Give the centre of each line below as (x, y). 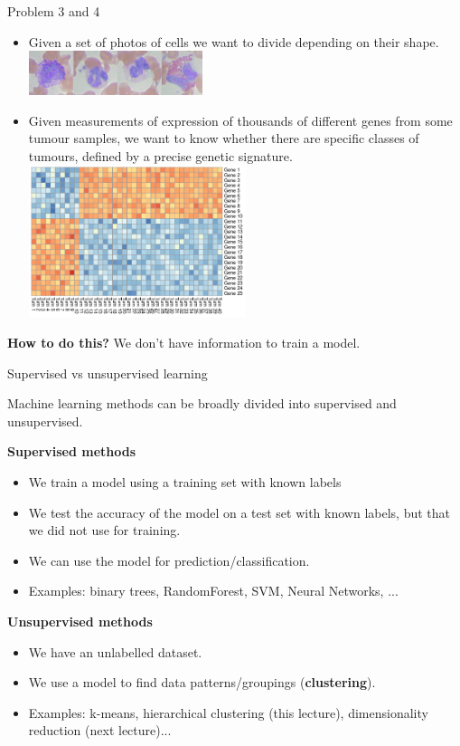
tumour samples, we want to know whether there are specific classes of (224, 138)
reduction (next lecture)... (100, 730)
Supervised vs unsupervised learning (108, 373)
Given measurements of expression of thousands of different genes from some (240, 120)
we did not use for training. (104, 530)
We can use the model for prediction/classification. (169, 560)
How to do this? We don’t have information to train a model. (184, 343)
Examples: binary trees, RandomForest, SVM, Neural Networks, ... (213, 591)
